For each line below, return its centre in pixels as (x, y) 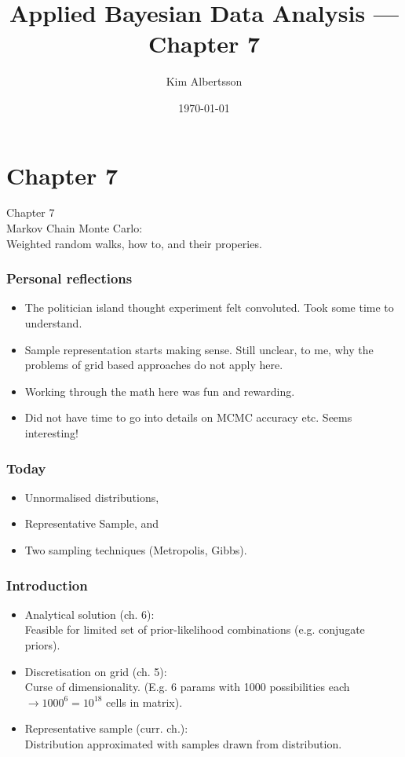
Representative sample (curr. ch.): (106, 728)
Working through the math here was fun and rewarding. (160, 391)
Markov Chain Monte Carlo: (75, 228)
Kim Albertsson (204, 81)
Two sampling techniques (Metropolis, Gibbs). (136, 550)
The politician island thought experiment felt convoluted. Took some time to (209, 307)
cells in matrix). (144, 702)
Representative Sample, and (92, 523)
